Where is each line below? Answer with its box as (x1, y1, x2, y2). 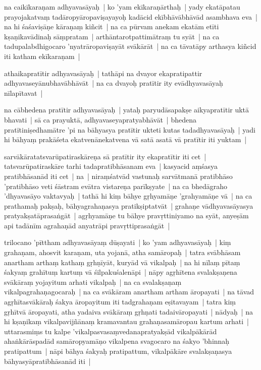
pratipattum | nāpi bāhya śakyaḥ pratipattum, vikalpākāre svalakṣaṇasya (4, 346, 232, 356)
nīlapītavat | (4, 87, 43, 98)
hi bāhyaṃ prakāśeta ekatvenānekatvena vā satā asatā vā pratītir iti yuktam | (4, 134, 247, 145)
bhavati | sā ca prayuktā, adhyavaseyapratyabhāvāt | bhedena (4, 114, 196, 125)
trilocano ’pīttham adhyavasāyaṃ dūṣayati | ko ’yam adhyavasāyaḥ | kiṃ (4, 237, 231, 248)
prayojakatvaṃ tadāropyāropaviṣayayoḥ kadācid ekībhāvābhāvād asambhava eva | (4, 11, 257, 22)
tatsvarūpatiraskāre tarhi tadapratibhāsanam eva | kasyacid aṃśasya (4, 161, 218, 171)
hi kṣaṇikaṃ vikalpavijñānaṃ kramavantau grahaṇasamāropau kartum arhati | (4, 316, 249, 327)
